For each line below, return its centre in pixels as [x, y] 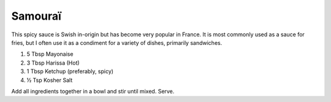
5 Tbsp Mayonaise [50, 54]
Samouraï [36, 16]
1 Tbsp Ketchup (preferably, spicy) [70, 71]
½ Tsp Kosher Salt [50, 80]
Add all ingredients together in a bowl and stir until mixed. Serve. [93, 91]
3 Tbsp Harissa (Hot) [53, 63]
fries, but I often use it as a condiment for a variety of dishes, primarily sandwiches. [117, 42]
